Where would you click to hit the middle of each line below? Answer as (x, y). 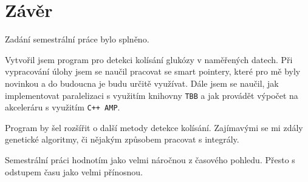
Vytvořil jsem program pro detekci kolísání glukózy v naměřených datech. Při (149, 59)
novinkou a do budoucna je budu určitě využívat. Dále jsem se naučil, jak (142, 83)
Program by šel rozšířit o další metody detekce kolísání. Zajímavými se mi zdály (154, 127)
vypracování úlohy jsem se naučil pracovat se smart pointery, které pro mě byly (153, 71)
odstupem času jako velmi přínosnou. (74, 171)
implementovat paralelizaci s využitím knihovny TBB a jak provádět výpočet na (152, 95)
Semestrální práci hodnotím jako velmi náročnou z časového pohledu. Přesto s (150, 160)
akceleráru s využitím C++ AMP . (63, 107)
